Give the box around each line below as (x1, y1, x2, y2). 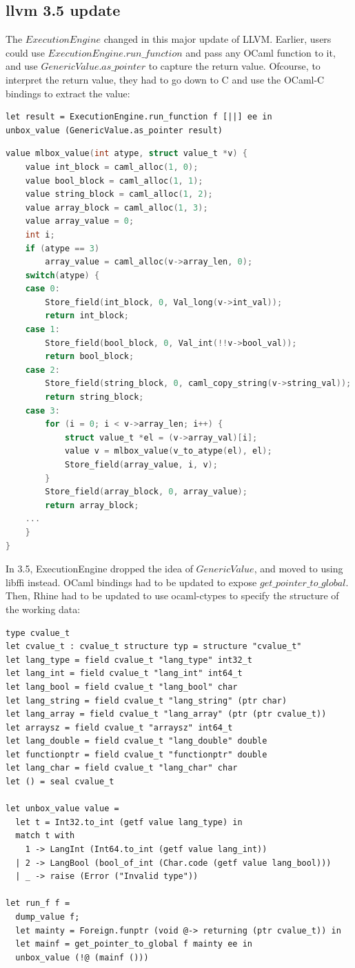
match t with (15, 831, 75, 841)
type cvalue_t (6, 628, 70, 638)
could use (6, 45, 45, 59)
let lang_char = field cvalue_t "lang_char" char (6, 763, 238, 773)
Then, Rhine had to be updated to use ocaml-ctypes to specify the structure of (6, 588, 339, 603)
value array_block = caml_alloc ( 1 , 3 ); (25, 202, 208, 213)
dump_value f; (15, 912, 80, 922)
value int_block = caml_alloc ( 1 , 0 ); (25, 162, 199, 172)
